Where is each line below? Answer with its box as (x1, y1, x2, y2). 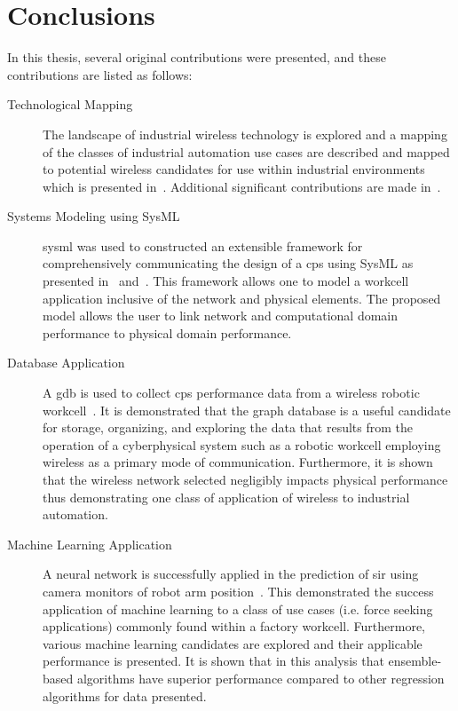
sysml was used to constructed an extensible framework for (43, 236, 363, 255)
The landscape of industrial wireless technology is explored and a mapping (43, 124, 447, 143)
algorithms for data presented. (43, 686, 207, 705)
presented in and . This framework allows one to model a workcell (43, 272, 409, 290)
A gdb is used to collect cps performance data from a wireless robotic (43, 383, 420, 402)
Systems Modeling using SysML (7, 207, 180, 225)
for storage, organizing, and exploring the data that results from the (43, 418, 414, 437)
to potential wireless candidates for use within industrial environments (43, 160, 425, 178)
